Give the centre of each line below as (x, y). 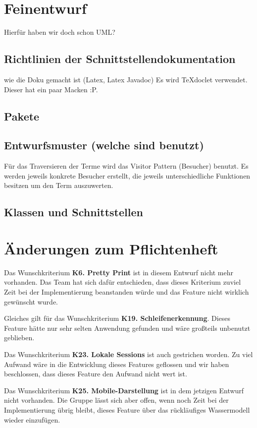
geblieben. (19, 337)
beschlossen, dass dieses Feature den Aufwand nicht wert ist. (96, 374)
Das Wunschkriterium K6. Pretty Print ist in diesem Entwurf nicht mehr (119, 272)
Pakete (22, 116)
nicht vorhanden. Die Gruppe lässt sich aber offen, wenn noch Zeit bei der (116, 400)
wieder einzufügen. (32, 419)
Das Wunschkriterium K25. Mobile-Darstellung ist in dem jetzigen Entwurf (124, 390)
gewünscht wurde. (31, 301)
